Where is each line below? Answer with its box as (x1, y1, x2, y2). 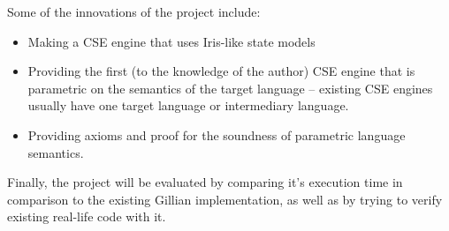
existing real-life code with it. (7, 207, 166, 226)
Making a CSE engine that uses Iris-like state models (27, 32, 316, 50)
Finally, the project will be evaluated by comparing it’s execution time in (7, 173, 403, 191)
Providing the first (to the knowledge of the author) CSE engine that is (27, 62, 415, 80)
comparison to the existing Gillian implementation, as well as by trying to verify (7, 190, 443, 208)
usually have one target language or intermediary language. (27, 96, 349, 115)
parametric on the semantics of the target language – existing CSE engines (27, 78, 433, 97)
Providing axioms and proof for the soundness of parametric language (27, 125, 406, 144)
